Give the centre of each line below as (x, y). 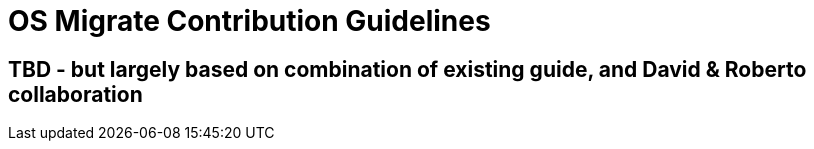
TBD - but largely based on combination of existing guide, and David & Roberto (407, 69)
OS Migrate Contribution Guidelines (249, 21)
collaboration (75, 94)
